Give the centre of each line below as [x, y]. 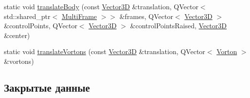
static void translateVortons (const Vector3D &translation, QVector [105, 51]
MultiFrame [79, 16]
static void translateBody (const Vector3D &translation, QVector [101, 6]
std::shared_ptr [27, 16]
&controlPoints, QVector [41, 26]
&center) [17, 35]
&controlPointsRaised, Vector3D [178, 26]
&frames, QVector [146, 16]
